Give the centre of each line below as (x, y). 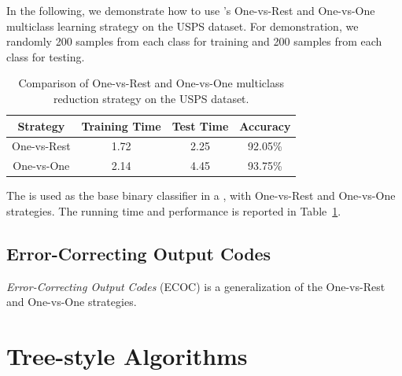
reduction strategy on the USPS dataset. (151, 98)
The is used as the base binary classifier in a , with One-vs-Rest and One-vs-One (201, 195)
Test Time (200, 125)
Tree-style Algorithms (127, 356)
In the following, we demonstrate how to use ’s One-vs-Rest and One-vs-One (191, 10)
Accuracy (265, 125)
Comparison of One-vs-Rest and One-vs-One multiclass (151, 83)
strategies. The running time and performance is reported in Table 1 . (174, 210)
